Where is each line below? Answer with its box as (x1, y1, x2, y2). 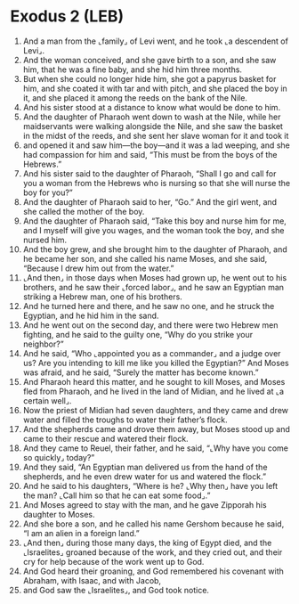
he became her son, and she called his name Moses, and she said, (22, 253, 268, 264)
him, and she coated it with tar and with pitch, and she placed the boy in (22, 83, 287, 94)
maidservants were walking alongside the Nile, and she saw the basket (22, 120, 284, 131)
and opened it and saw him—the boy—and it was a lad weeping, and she (22, 140, 290, 151)
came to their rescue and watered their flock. (22, 433, 190, 444)
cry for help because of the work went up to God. (22, 556, 205, 567)
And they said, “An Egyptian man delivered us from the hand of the (22, 461, 268, 472)
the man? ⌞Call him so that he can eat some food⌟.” (22, 490, 211, 501)
